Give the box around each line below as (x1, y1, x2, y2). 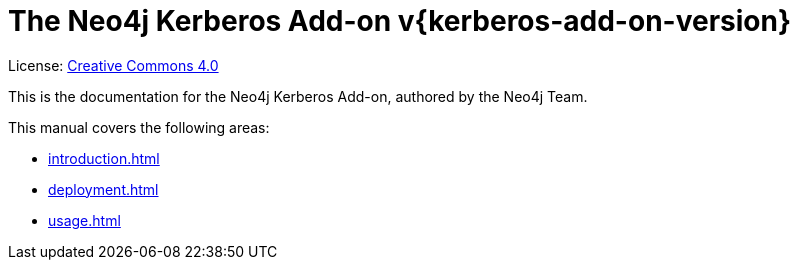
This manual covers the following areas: (8, 118, 270, 136)
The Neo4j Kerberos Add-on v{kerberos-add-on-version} (8, 4, 792, 38)
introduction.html (48, 149, 160, 167)
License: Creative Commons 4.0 (8, 56, 219, 74)
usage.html (48, 211, 121, 229)
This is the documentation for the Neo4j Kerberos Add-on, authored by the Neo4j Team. (8, 87, 588, 105)
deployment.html (48, 180, 159, 198)
